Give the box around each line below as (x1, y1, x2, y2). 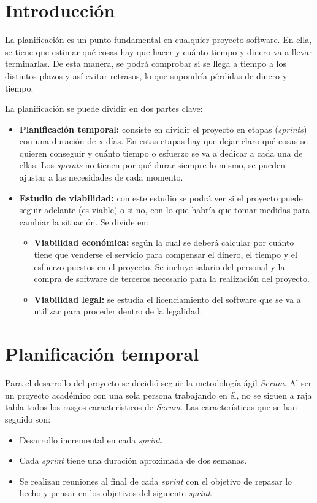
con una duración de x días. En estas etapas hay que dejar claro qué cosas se (19, 135, 308, 147)
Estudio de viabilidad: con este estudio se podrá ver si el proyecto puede (19, 191, 303, 204)
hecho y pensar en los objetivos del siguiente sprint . (19, 486, 213, 499)
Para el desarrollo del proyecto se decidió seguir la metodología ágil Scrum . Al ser (5, 376, 312, 389)
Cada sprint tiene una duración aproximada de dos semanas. (19, 454, 247, 467)
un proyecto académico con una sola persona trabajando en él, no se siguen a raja (5, 388, 312, 401)
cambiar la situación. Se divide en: (19, 215, 148, 228)
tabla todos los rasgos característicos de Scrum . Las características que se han (5, 400, 297, 413)
